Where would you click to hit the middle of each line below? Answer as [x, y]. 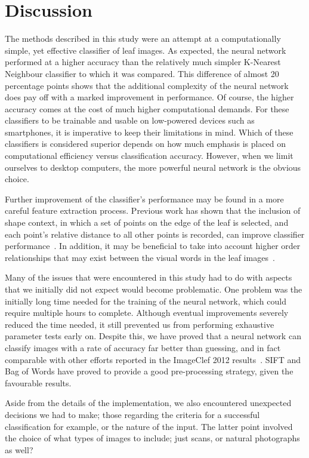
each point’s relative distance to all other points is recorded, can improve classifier [155, 234]
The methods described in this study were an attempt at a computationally [143, 39]
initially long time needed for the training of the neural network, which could [146, 301]
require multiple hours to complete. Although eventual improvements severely [147, 313]
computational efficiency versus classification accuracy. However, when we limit [149, 156]
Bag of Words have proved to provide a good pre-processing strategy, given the [149, 371]
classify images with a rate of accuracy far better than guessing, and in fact [143, 347]
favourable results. [38, 382]
